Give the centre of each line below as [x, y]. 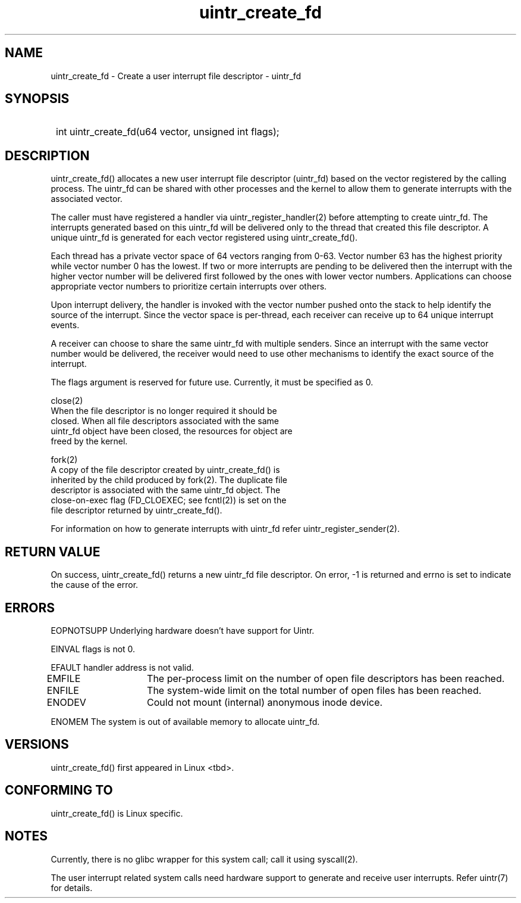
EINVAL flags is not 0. [93, 649]
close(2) [67, 401]
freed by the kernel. [89, 441]
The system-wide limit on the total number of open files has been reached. [314, 690]
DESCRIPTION [47, 155]
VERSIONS [37, 745]
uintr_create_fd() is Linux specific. [117, 813]
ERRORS [30, 608]
